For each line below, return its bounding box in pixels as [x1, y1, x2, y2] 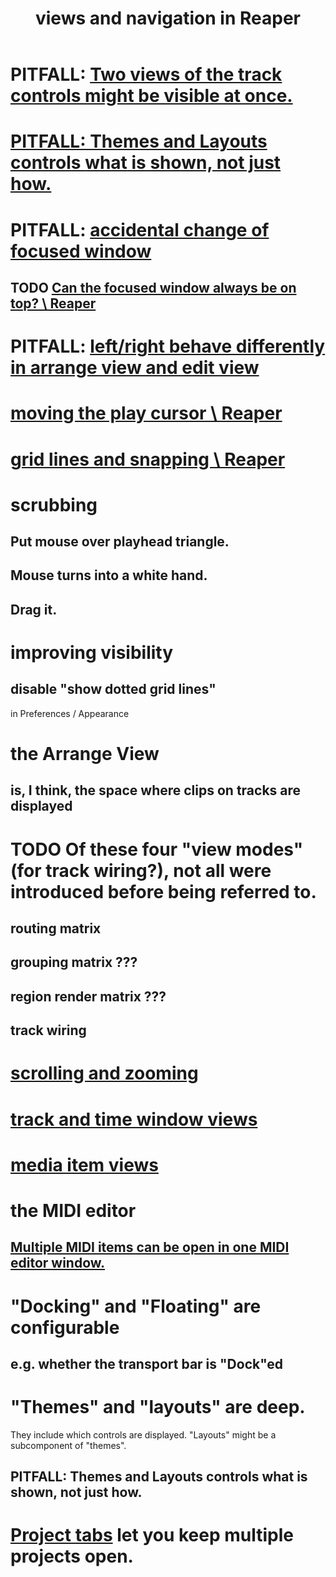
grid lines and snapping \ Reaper [10, 448, 286, 471]
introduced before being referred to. [10, 880, 317, 903]
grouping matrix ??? [10, 954, 138, 971]
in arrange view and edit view [10, 357, 260, 379]
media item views [10, 1153, 159, 1176]
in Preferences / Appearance [10, 707, 130, 719]
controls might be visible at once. [10, 85, 293, 107]
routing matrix [10, 920, 102, 937]
